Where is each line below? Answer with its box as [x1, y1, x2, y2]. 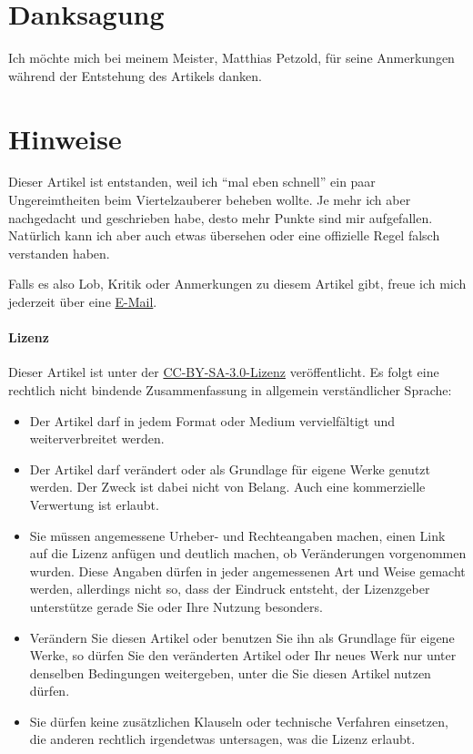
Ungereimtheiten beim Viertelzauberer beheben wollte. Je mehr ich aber [8, 190, 411, 209]
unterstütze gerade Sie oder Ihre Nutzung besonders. [29, 596, 323, 616]
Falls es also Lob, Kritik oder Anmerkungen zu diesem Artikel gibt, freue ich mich [8, 274, 467, 293]
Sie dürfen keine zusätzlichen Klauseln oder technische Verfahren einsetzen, [29, 711, 448, 730]
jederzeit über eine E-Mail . [8, 292, 157, 311]
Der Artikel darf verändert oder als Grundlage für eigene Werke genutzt [29, 459, 430, 478]
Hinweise [8, 119, 122, 157]
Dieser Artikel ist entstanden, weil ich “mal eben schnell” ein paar [8, 172, 376, 191]
